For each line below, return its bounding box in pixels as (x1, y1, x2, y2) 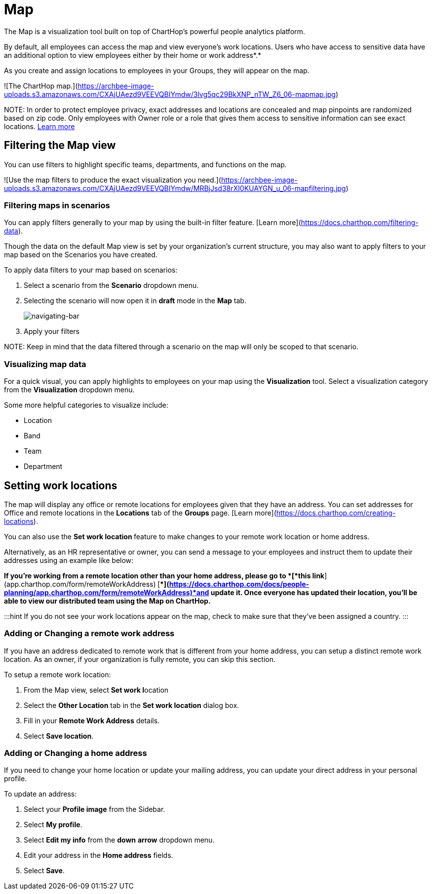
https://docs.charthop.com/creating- (276, 508, 396, 517)
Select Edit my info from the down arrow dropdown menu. (24, 836, 215, 845)
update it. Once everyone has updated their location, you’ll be (210, 588, 418, 597)
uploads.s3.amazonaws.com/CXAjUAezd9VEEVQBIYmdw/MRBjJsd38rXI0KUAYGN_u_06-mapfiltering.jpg (4, 184, 346, 192)
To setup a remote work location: (4, 670, 111, 679)
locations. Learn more (4, 122, 75, 131)
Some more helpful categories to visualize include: (4, 401, 168, 410)
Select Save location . (24, 731, 94, 740)
